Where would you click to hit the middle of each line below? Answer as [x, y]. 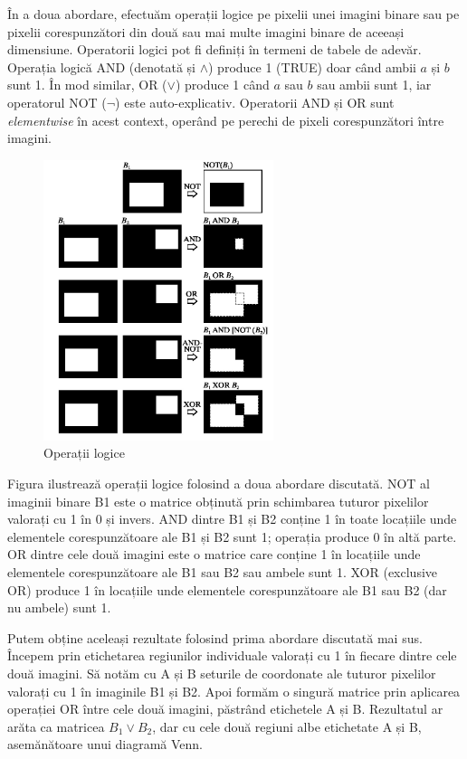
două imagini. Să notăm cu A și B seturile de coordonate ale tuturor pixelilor [222, 673]
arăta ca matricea [56, 726]
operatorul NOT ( [57, 102]
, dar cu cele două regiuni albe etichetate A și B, [287, 726]
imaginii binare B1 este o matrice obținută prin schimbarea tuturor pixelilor [218, 501]
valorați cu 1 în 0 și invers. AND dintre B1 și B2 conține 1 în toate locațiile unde [232, 519]
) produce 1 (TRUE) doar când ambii [312, 66]
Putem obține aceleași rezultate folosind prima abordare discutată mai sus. [215, 637]
